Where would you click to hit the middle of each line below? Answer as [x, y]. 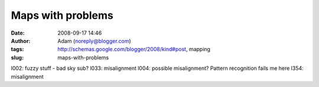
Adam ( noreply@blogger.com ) [94, 41]
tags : [17, 49]
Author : [21, 41]
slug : [17, 57]
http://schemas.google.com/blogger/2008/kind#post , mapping [134, 49]
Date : [18, 33]
